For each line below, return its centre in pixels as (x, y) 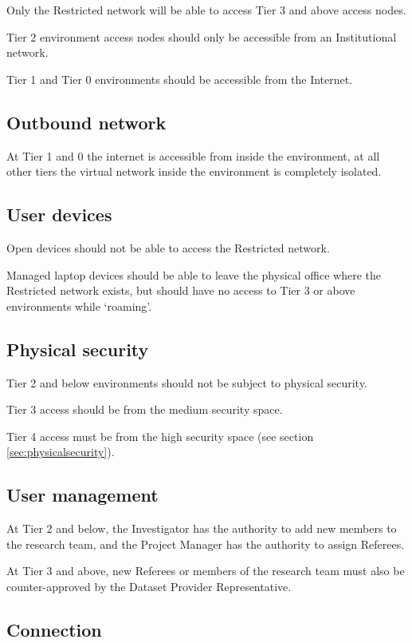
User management (82, 495)
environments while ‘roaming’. (79, 306)
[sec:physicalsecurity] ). (61, 452)
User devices (59, 214)
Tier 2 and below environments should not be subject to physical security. (187, 382)
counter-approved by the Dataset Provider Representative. (149, 586)
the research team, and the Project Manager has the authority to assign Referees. (206, 544)
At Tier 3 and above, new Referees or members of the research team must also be (206, 571)
